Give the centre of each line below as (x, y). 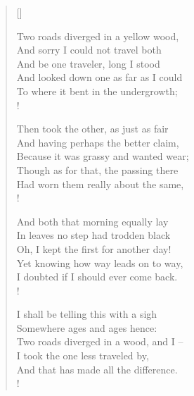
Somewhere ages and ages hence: (87, 327)
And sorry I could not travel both (89, 50)
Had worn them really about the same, (100, 184)
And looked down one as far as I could (99, 77)
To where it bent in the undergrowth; (97, 91)
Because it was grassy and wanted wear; (103, 156)
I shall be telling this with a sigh (87, 314)
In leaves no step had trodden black (93, 235)
